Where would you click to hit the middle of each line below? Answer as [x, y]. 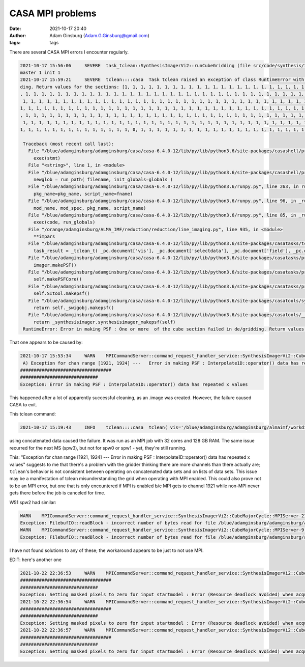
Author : [18, 35]
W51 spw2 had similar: [33, 502]
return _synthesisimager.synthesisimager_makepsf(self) [104, 322]
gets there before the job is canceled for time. [57, 493]
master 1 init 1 [40, 73]
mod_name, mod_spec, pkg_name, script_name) [90, 208]
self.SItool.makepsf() [62, 294]
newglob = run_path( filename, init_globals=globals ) [103, 179]
